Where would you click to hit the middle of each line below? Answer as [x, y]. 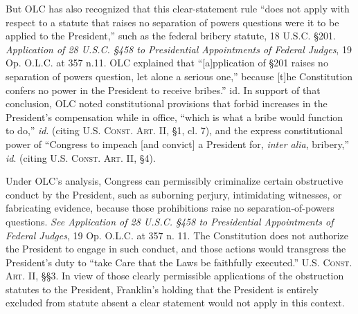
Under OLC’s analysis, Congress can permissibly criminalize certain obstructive [174, 181]
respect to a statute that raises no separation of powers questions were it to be [172, 22]
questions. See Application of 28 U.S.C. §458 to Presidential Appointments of [170, 221]
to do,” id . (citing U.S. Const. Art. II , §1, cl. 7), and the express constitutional [174, 130]
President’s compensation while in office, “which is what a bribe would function [174, 117]
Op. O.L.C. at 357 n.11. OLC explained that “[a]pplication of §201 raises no [167, 63]
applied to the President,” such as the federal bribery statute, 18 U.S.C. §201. [171, 36]
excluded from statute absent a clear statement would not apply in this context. [175, 303]
